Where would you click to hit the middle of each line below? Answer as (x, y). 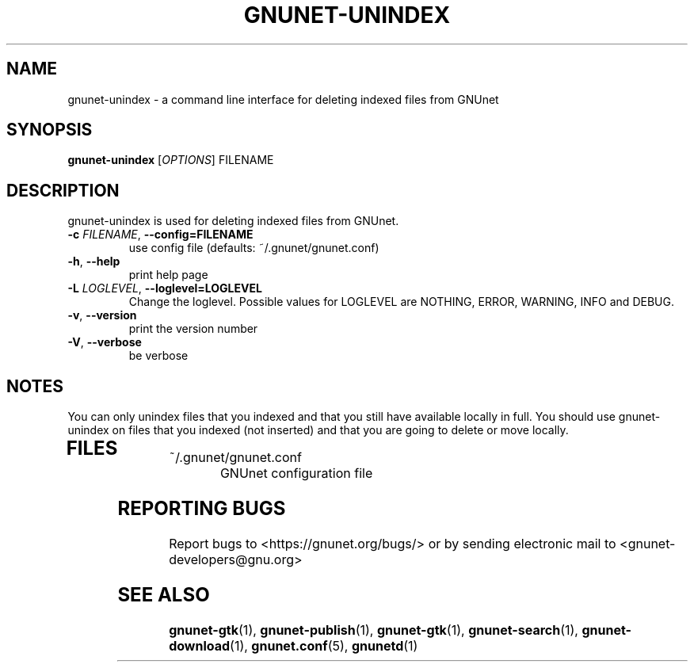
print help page (168, 275)
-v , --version (102, 315)
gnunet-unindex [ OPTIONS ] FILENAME (171, 160)
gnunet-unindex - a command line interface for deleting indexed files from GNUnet (283, 99)
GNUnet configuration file (296, 473)
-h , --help (94, 261)
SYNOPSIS (50, 130)
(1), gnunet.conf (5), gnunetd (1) (324, 645)
